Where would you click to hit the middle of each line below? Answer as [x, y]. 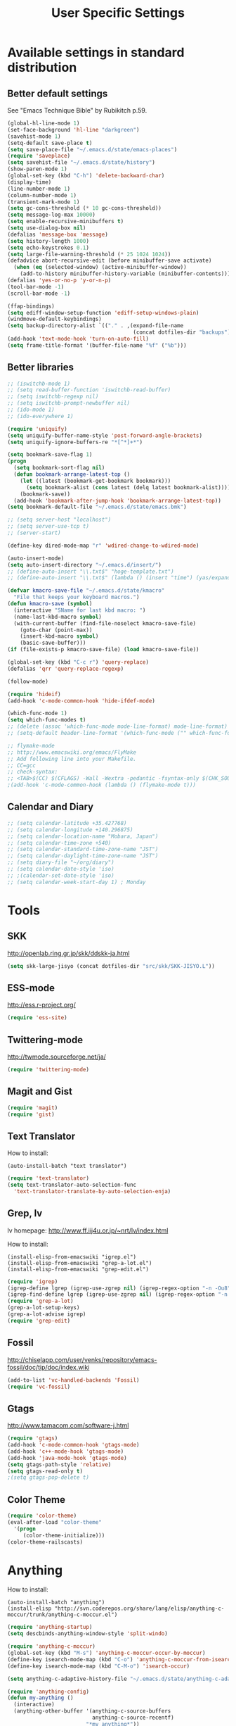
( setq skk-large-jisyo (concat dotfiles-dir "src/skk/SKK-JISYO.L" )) [111, 966]
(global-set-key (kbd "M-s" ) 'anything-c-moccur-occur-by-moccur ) [106, 1653]
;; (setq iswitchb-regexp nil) [53, 397]
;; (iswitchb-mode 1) [39, 384]
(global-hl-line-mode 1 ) [44, 123]
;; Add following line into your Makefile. [72, 759]
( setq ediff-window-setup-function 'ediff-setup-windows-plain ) [103, 313]
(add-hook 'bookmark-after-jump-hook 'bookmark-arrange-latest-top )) [117, 500]
